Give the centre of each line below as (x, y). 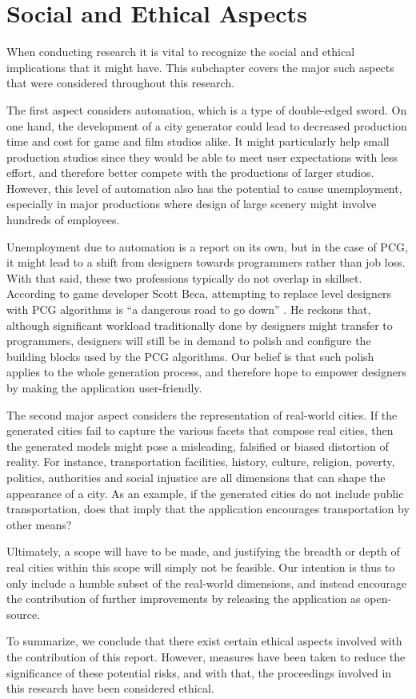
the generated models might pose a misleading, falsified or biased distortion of (198, 446)
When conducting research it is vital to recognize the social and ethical (181, 52)
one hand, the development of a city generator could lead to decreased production (207, 125)
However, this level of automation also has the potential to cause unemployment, (204, 188)
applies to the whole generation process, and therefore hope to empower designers (206, 372)
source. (24, 614)
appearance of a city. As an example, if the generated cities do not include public (205, 493)
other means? (39, 524)
